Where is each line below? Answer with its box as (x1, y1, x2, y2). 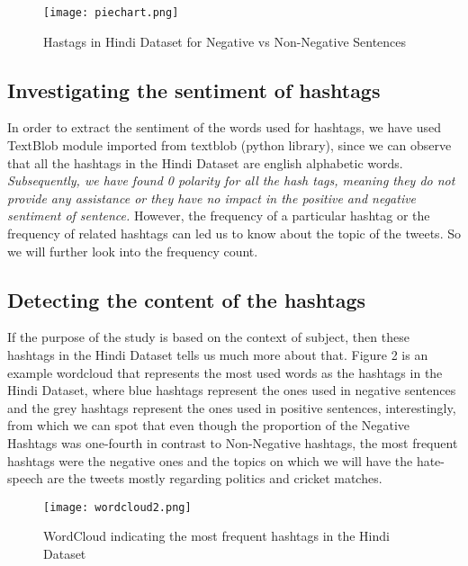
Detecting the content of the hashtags (7, 285, 366, 313)
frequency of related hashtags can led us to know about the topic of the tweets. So (7, 224, 461, 243)
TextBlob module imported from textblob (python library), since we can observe (7, 136, 452, 155)
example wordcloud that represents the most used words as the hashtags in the (7, 363, 443, 382)
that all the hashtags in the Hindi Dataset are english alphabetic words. (7, 153, 403, 172)
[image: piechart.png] (43, 6, 179, 19)
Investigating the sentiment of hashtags (7, 76, 381, 103)
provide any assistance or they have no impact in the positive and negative (7, 188, 417, 207)
